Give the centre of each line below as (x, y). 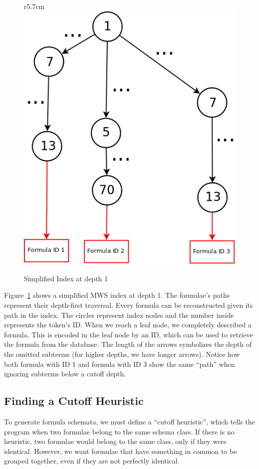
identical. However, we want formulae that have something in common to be (121, 451)
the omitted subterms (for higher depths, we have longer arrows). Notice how (122, 354)
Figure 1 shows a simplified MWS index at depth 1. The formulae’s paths (117, 295)
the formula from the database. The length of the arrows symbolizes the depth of (128, 344)
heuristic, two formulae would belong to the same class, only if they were (116, 441)
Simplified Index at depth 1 (66, 278)
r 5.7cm (34, 6)
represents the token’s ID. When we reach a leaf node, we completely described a (128, 325)
